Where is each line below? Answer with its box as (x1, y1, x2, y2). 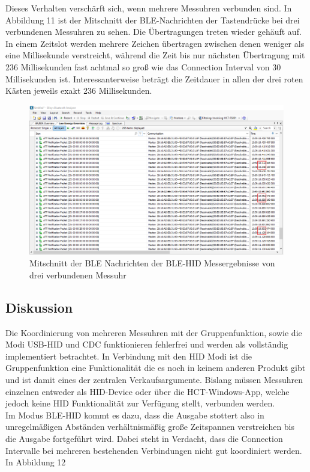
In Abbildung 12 (5, 456, 66, 468)
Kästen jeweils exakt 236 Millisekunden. (5, 84, 152, 97)
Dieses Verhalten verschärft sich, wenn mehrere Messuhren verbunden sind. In (5, 2, 292, 14)
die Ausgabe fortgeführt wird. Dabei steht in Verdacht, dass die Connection (5, 432, 283, 444)
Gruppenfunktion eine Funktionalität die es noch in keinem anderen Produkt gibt (5, 361, 306, 374)
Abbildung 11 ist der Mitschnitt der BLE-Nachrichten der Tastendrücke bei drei (5, 13, 300, 26)
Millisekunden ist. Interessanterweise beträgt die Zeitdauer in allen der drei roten (5, 72, 303, 85)
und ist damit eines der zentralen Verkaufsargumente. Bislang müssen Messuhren (5, 373, 303, 385)
